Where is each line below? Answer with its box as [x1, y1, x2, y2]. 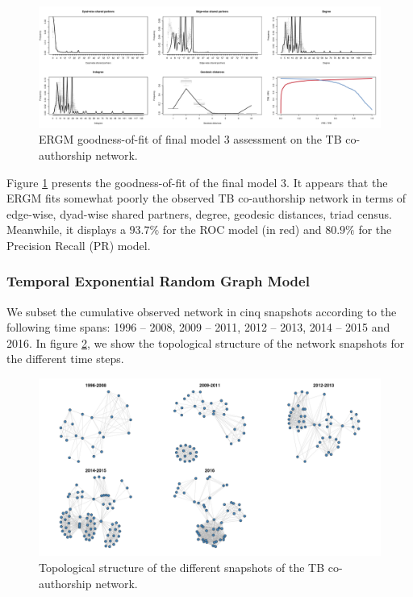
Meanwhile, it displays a [6, 221, 126, 238]
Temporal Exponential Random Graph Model [6, 271, 310, 291]
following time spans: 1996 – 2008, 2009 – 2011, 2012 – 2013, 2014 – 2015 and [6, 319, 390, 336]
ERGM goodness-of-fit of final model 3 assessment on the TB [39, 131, 342, 148]
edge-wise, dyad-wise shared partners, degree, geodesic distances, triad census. [6, 205, 392, 222]
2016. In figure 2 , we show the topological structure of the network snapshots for [6, 334, 405, 351]
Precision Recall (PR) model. [6, 236, 151, 253]
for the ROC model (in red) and [162, 221, 322, 238]
